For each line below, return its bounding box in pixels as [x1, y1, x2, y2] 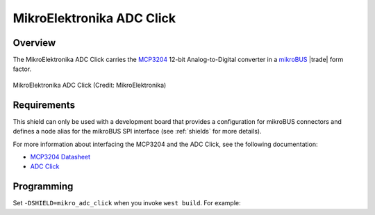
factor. [12, 65, 32, 73]
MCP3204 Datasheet [30, 152, 90, 161]
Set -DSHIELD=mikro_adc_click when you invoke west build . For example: [12, 199, 241, 207]
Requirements [12, 99, 76, 111]
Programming [12, 181, 74, 193]
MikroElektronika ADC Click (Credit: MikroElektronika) [12, 81, 167, 89]
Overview [12, 37, 56, 49]
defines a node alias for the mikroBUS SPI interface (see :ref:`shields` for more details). [12, 127, 262, 136]
